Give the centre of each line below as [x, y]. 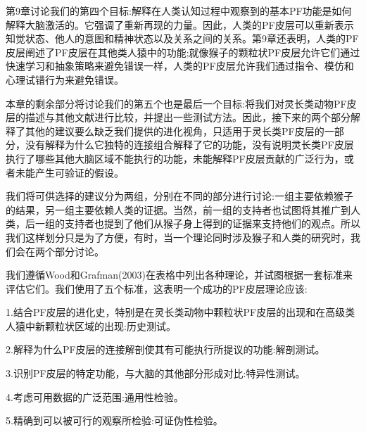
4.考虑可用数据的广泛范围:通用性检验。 [95, 396]
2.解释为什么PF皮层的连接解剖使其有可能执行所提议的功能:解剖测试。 [165, 349]
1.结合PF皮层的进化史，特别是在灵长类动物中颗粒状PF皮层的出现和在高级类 [181, 312]
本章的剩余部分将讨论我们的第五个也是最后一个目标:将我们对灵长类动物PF [176, 103]
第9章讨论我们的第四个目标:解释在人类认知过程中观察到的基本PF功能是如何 [179, 11]
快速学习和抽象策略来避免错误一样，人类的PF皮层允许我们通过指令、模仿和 [180, 66]
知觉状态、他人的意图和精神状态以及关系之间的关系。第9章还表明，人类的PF [182, 38]
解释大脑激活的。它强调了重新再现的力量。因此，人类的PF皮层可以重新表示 [180, 24]
